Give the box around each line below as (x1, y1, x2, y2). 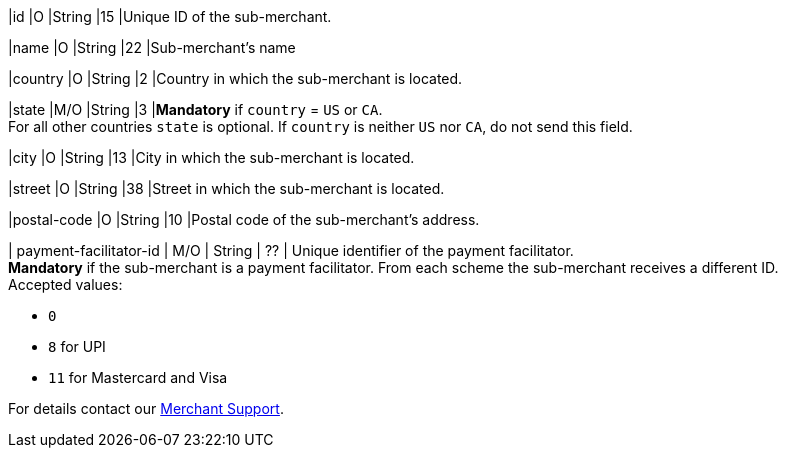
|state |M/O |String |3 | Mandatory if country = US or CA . (8, 101, 383, 118)
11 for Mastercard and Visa (48, 369, 228, 386)
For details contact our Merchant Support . (8, 400, 284, 417)
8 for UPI (48, 338, 106, 355)
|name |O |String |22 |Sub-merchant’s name (8, 39, 296, 56)
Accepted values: (8, 276, 123, 293)
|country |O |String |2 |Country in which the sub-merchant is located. (8, 70, 463, 87)
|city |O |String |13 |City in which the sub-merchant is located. (8, 149, 415, 166)
